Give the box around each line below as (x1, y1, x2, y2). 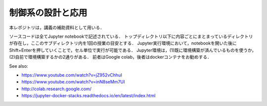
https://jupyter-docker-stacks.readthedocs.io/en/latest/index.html (21, 93, 156, 99)
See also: (9, 63, 28, 69)
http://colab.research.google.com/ (21, 86, 91, 92)
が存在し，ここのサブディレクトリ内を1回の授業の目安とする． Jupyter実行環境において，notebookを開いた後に (9, 40, 237, 46)
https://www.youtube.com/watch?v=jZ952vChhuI (21, 72, 122, 78)
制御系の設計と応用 (9, 7, 88, 18)
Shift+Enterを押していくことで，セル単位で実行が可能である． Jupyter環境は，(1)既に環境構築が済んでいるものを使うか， (9, 47, 257, 53)
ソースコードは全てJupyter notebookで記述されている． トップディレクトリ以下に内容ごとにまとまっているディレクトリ (9, 33, 253, 39)
